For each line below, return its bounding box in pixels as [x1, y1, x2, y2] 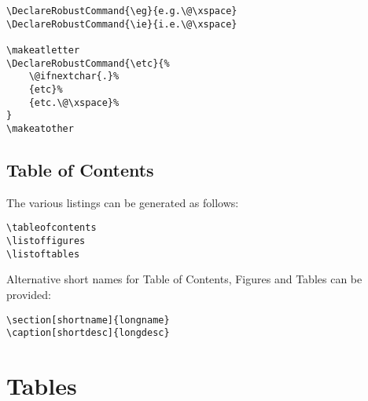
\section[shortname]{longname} [6, 314, 170, 326]
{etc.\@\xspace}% [28, 97, 120, 108]
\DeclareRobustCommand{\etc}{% [6, 57, 170, 69]
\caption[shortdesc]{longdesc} [6, 327, 170, 339]
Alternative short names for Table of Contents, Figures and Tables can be [6, 271, 362, 287]
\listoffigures [6, 235, 86, 247]
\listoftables [6, 248, 80, 260]
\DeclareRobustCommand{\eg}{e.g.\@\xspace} [6, 5, 237, 16]
